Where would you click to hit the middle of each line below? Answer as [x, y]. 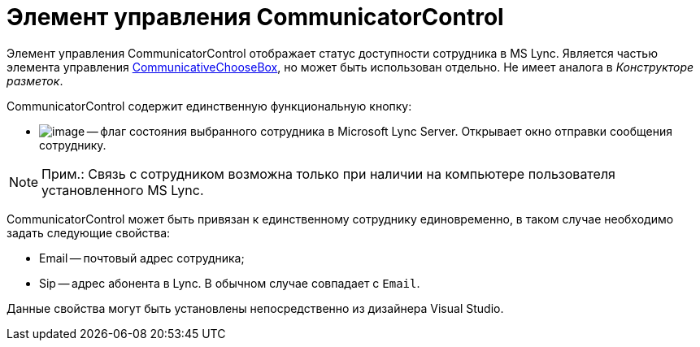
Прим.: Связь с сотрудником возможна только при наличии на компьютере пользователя [328, 173]
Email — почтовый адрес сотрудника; [142, 258]
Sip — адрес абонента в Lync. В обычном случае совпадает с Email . [230, 283]
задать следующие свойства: [89, 232]
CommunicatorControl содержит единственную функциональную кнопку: [209, 106]
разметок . [35, 80]
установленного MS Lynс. [123, 190]
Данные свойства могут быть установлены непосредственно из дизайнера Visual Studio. [255, 308]
